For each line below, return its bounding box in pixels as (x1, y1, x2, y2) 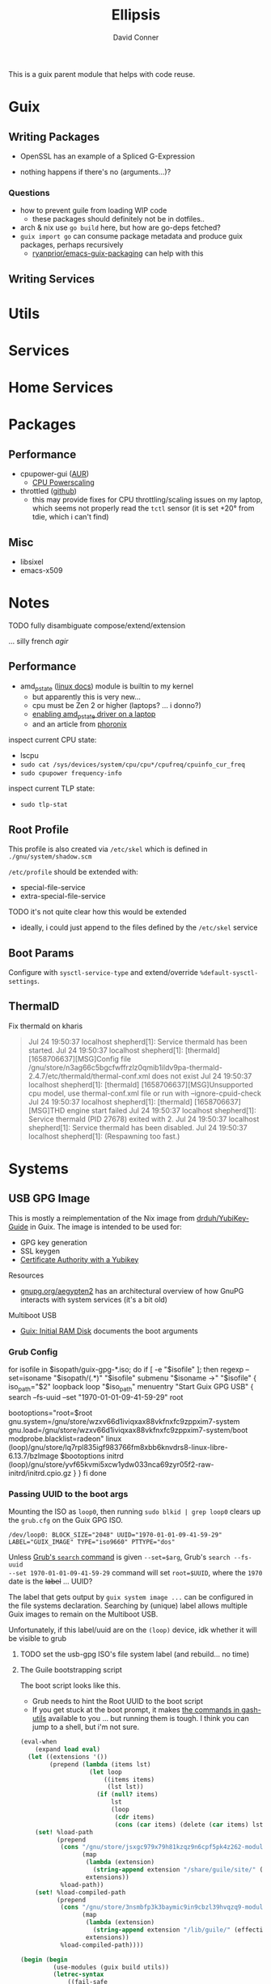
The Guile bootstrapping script (19, 1665, 123, 1675)
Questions (8, 187, 50, 198)
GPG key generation (19, 1237, 87, 1247)
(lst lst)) (107, 1783, 144, 1791)
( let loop (88, 1768, 123, 1776)
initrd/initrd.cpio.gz (8, 1468, 72, 1477)
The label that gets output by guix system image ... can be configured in (8, 1592, 253, 1602)
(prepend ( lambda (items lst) (49, 1760, 151, 1769)
